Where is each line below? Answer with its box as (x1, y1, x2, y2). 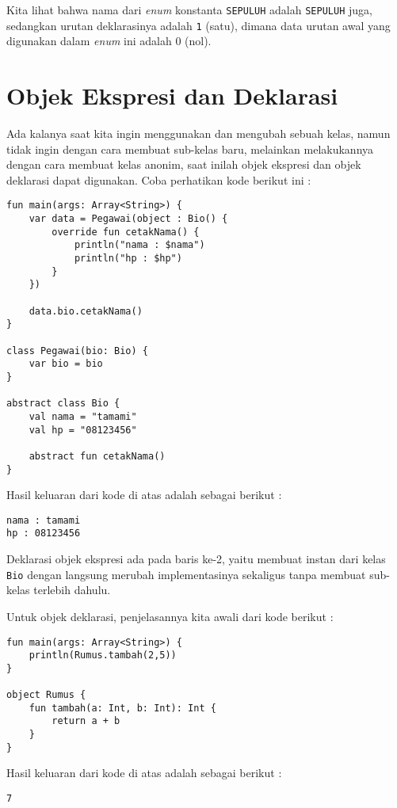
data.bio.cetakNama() (29, 305, 143, 317)
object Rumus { (6, 689, 86, 701)
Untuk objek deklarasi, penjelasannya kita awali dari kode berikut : (6, 608, 334, 624)
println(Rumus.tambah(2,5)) (29, 650, 177, 661)
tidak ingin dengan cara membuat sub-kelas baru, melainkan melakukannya (6, 140, 374, 157)
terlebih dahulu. (33, 581, 111, 598)
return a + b (52, 715, 120, 727)
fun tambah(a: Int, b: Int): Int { (29, 702, 216, 714)
